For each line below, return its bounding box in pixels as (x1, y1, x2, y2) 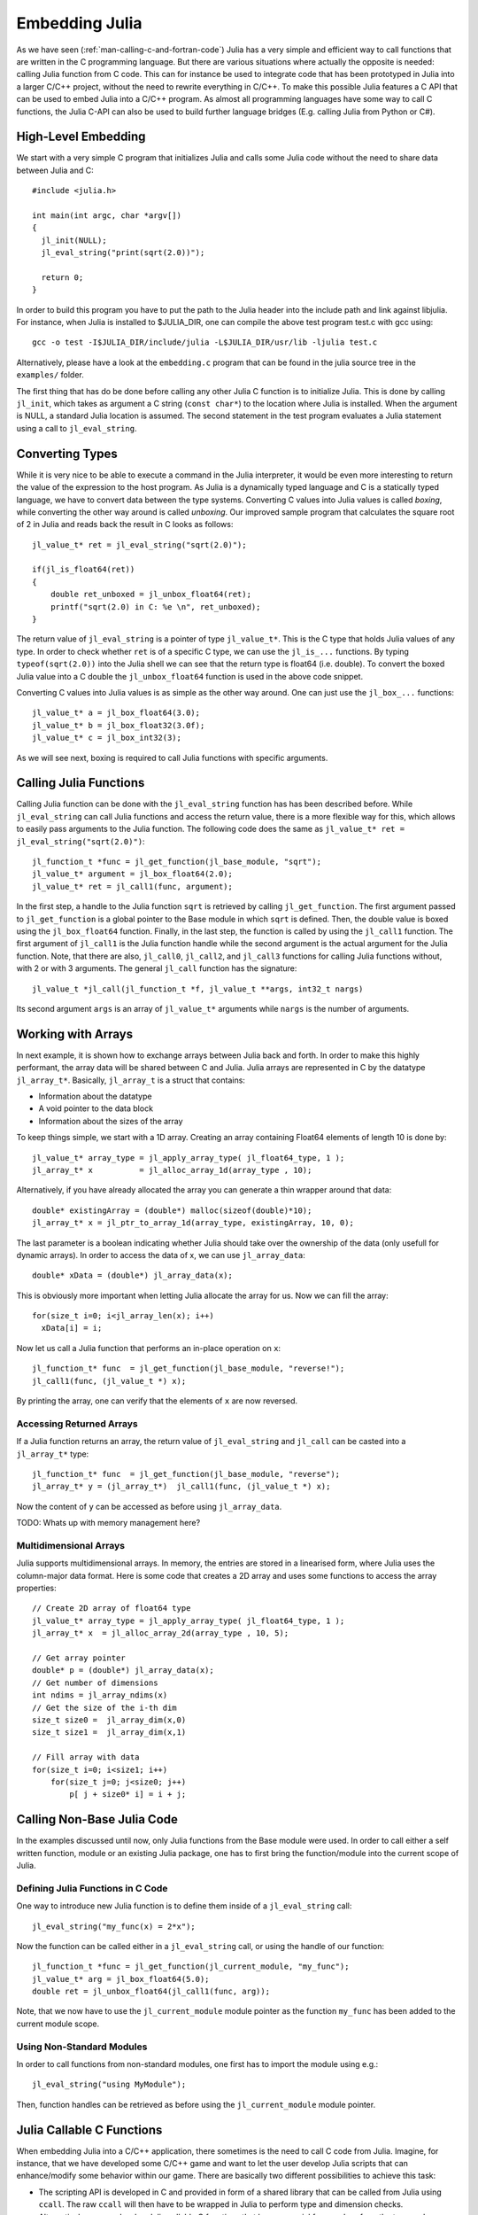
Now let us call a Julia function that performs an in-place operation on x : (16, 1342, 281, 1353)
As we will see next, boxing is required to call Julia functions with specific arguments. (16, 752, 328, 763)
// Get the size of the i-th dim (32, 1702, 177, 1713)
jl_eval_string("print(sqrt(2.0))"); (41, 248, 205, 258)
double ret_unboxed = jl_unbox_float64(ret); (50, 589, 252, 600)
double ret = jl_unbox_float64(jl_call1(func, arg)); (32, 1986, 270, 1997)
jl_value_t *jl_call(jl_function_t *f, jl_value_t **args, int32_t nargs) (32, 983, 364, 994)
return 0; (41, 272, 84, 283)
